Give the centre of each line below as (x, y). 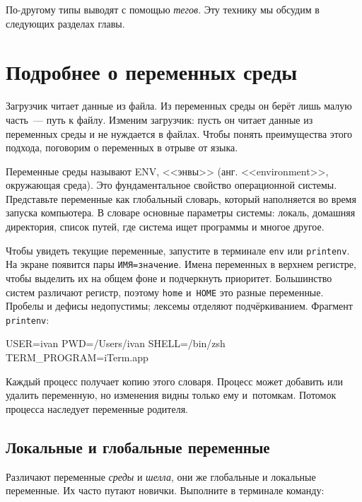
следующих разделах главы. (65, 23)
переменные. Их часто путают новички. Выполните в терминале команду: (165, 490)
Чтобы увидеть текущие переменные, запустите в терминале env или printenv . (178, 250)
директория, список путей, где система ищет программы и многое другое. (165, 227)
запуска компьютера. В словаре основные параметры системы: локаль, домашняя (181, 212)
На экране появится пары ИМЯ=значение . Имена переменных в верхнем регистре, (181, 264)
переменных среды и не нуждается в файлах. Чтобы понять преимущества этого (179, 133)
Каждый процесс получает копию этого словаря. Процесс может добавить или (174, 381)
